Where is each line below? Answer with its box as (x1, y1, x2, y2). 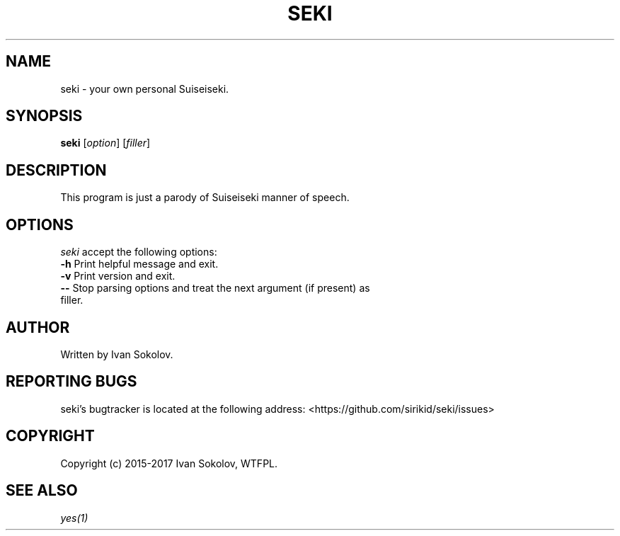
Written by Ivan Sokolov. (60, 348, 173, 360)
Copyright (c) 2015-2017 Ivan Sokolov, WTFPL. (60, 457, 278, 469)
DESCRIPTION (6, 161, 107, 179)
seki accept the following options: (60, 246, 217, 258)
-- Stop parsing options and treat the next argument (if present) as (60, 282, 370, 295)
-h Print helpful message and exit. (60, 258, 219, 270)
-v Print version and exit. (60, 270, 176, 283)
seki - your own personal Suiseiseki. (60, 82, 229, 95)
